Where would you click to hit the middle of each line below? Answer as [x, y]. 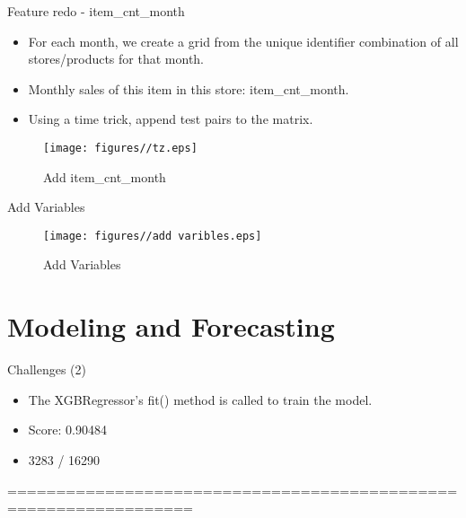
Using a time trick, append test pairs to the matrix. [171, 119]
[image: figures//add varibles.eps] [153, 236]
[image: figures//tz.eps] [120, 148]
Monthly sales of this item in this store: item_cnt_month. [189, 88]
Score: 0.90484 [67, 430]
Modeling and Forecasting [171, 326]
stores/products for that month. [116, 59]
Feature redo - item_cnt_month [96, 11]
